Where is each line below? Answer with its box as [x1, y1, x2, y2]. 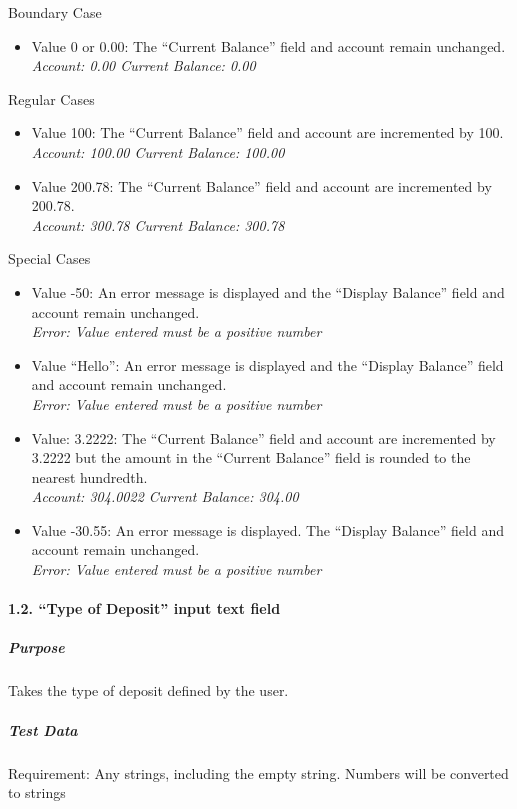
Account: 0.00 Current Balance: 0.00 [31, 55, 256, 76]
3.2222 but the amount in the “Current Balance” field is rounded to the [31, 447, 471, 468]
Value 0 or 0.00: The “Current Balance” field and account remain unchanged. [31, 35, 506, 56]
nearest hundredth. [31, 466, 148, 487]
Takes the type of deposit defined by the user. [8, 680, 289, 701]
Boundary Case [8, 2, 102, 22]
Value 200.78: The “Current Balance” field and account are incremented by [31, 175, 492, 196]
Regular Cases [8, 88, 95, 109]
